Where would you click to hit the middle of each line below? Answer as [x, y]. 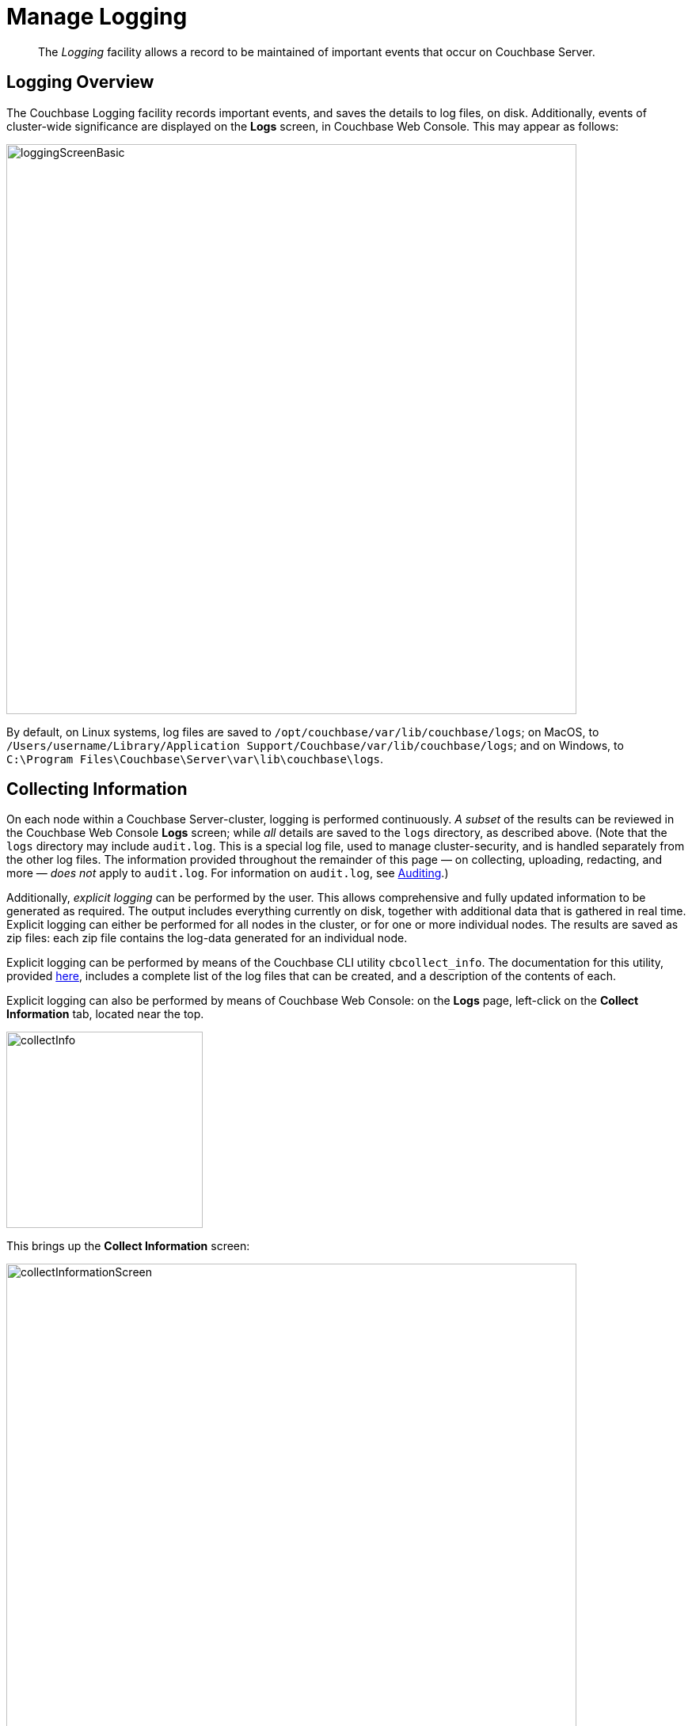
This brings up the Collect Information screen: [128, 1246]
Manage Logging [97, 17]
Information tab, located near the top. [105, 1014]
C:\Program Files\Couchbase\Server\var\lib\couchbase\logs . [195, 758]
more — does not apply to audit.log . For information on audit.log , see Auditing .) [228, 873]
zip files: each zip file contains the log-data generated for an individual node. [207, 938]
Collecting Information [97, 789]
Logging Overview [80, 82]
